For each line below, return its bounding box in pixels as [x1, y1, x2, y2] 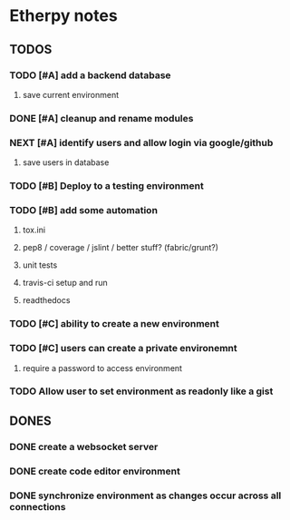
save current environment [22, 89, 120, 100]
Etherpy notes [9, 5, 118, 26]
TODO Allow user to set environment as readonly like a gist [9, 385, 274, 397]
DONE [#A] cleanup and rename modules [9, 112, 194, 124]
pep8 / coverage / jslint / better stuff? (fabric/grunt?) [22, 242, 219, 253]
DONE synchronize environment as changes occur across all [9, 489, 282, 502]
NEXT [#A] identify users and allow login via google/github [9, 136, 274, 149]
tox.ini [22, 224, 46, 236]
